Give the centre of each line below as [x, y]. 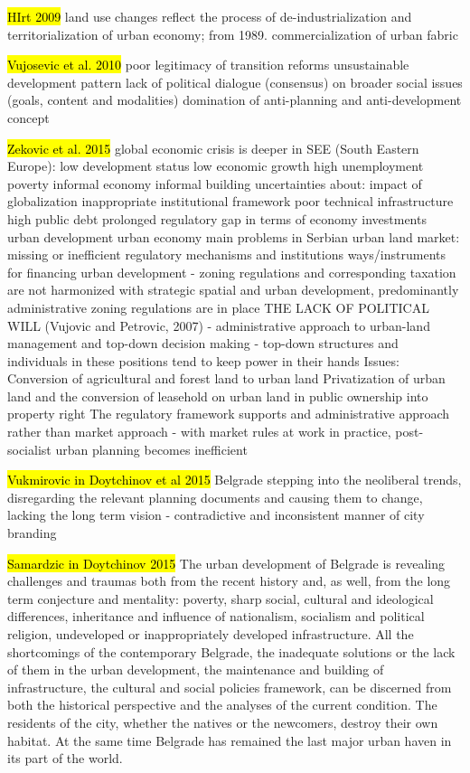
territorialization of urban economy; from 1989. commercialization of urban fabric [233, 34]
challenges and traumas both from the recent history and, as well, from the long [229, 581]
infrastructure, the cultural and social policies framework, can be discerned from [230, 687]
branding [32, 533]
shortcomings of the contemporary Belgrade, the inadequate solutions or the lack [231, 651]
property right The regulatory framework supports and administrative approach [229, 414]
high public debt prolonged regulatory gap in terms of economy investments [217, 218]
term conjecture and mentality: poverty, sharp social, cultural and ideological [221, 598]
